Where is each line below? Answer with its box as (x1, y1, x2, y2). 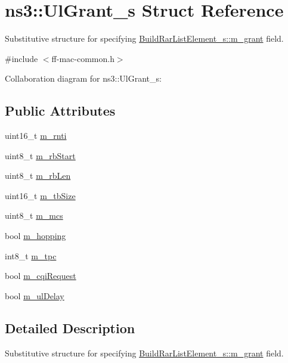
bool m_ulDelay (5, 289, 64, 302)
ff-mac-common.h (51, 52, 114, 64)
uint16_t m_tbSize (5, 189, 76, 201)
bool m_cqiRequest (5, 269, 76, 282)
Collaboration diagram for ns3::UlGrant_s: (5, 72, 162, 85)
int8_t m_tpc (5, 249, 57, 262)
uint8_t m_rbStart (5, 149, 76, 162)
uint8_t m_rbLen (5, 169, 71, 182)
